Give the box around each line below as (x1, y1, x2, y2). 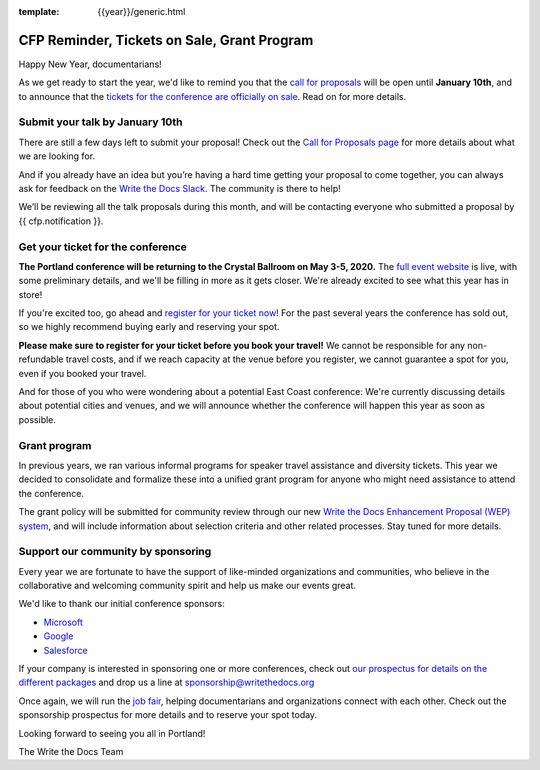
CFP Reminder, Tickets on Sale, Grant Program (18, 31, 314, 49)
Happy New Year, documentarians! (18, 58, 162, 70)
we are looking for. (18, 150, 95, 162)
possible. (18, 413, 57, 425)
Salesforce (43, 644, 89, 656)
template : (18, 6, 60, 17)
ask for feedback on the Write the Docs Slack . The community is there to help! (18, 183, 342, 194)
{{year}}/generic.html (97, 6, 186, 17)
